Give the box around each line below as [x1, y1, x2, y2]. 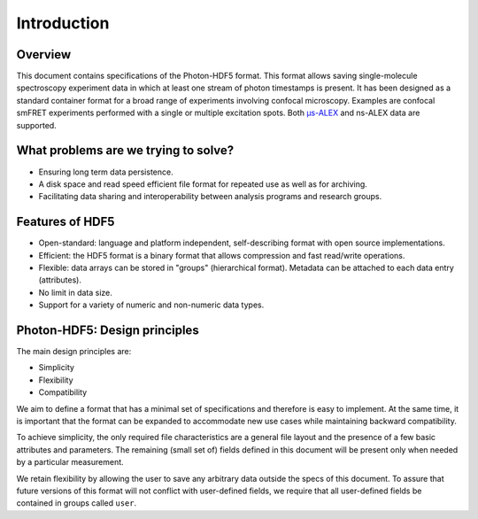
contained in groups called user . [16, 498, 137, 508]
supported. [16, 120, 57, 130]
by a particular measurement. [16, 457, 124, 468]
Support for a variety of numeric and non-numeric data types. [38, 299, 265, 310]
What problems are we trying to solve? [16, 143, 235, 159]
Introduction [16, 13, 110, 33]
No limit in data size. [38, 287, 112, 298]
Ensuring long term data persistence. [38, 167, 173, 177]
